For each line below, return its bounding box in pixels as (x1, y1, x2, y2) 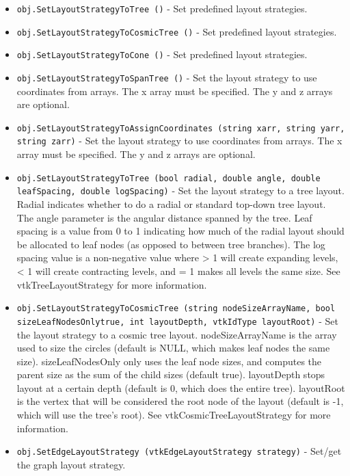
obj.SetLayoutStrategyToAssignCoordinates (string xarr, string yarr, (16, 123, 345, 133)
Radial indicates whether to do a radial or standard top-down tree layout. (16, 197, 326, 211)
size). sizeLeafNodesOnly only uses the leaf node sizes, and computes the (16, 354, 322, 368)
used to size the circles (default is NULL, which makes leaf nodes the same (16, 341, 330, 355)
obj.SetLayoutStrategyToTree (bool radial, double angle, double (16, 173, 321, 183)
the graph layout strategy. (16, 457, 126, 471)
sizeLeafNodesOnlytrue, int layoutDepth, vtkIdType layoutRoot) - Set (16, 313, 338, 328)
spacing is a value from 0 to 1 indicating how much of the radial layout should (16, 224, 345, 238)
